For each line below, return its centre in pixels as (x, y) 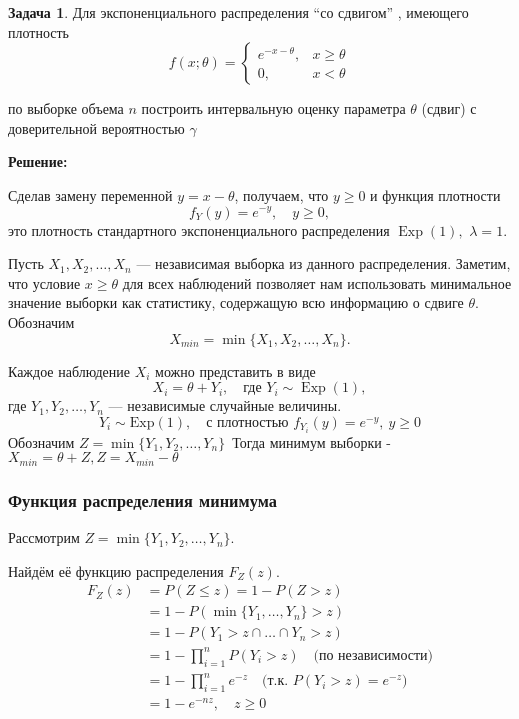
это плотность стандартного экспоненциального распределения (199, 229)
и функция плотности (435, 194)
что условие (44, 282)
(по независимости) (373, 655)
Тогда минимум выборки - (312, 441)
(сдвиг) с (449, 108)
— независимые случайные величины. (225, 405)
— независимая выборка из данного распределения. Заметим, (323, 263)
